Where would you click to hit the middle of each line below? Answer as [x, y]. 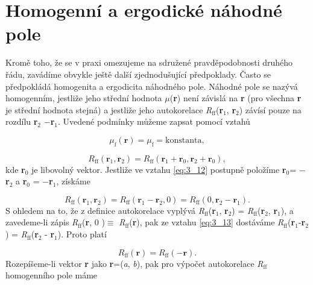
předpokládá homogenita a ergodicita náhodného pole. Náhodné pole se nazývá [152, 86]
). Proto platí [82, 234]
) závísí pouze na [270, 109]
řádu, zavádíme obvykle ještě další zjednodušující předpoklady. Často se [138, 74]
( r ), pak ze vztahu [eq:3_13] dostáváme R [207, 222]
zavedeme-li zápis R [42, 222]
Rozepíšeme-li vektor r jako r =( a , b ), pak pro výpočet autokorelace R [134, 263]
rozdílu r [22, 121]
